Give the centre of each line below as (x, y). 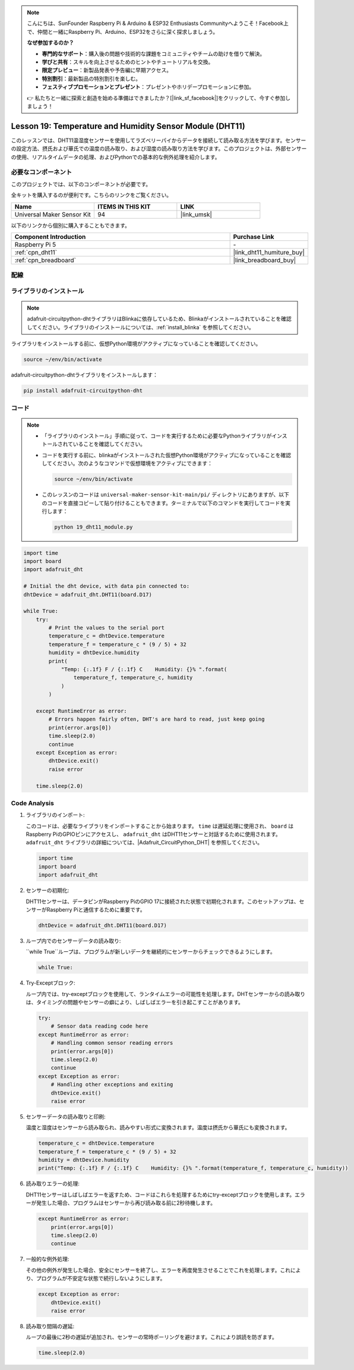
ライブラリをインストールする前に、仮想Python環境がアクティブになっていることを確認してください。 (136, 344)
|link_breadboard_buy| (265, 260)
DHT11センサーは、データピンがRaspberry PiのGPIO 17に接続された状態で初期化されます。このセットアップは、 (162, 901)
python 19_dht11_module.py (94, 527)
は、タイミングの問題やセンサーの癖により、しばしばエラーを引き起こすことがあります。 (135, 1003)
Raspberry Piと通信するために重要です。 (96, 909)
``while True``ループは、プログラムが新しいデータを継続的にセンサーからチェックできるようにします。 (151, 952)
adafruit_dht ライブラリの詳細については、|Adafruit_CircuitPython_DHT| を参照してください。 (144, 843)
